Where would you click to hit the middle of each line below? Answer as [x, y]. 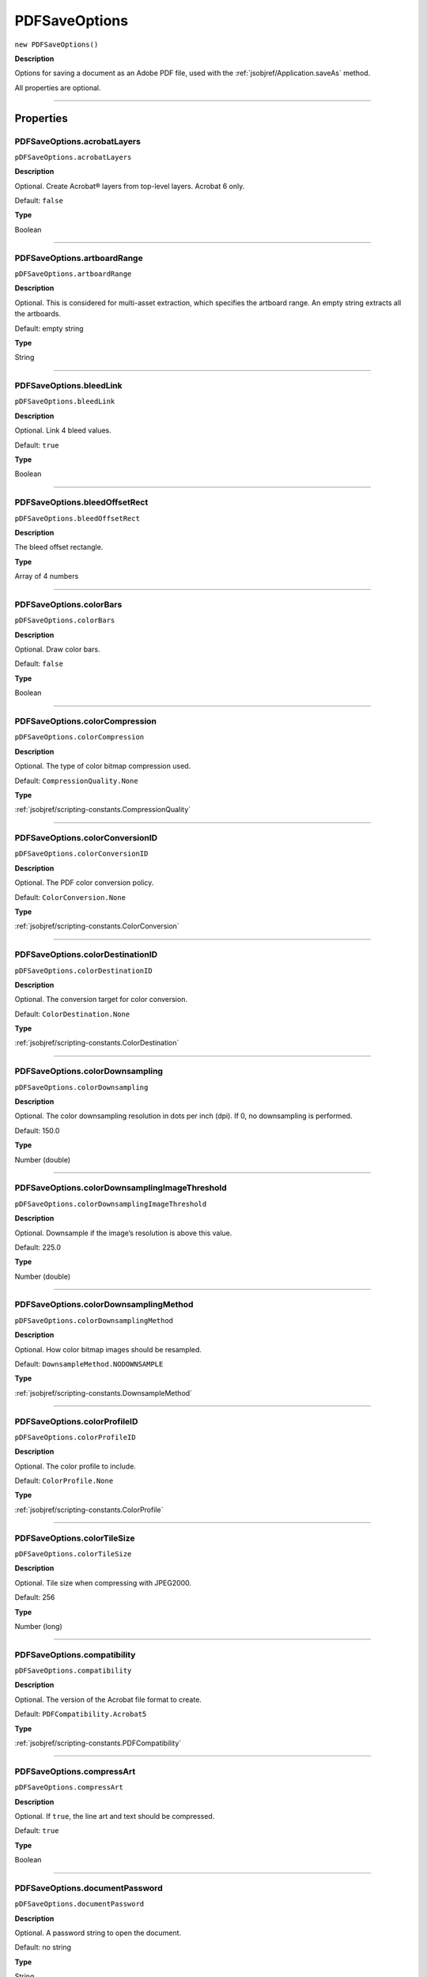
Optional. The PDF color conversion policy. [84, 883]
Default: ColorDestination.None [72, 1014]
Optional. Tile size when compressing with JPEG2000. [103, 1582]
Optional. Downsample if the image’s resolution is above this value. [123, 1233]
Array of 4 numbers [47, 576]
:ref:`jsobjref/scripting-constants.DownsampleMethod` [104, 1393]
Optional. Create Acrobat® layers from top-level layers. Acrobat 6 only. [130, 186]
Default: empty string [49, 328]
